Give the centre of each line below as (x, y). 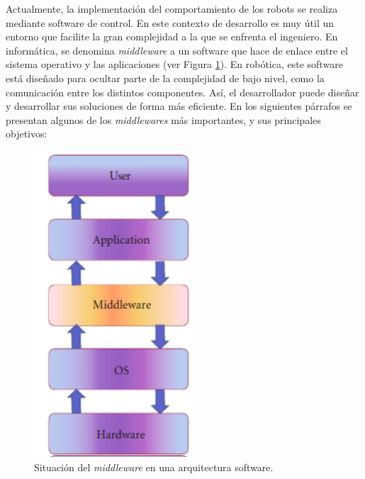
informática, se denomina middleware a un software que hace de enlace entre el (177, 50)
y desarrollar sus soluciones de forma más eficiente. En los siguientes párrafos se (179, 106)
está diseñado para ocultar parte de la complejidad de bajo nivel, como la (165, 78)
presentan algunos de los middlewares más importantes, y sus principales (163, 119)
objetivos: (27, 134)
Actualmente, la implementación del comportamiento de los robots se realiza (172, 9)
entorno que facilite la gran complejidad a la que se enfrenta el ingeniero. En (172, 36)
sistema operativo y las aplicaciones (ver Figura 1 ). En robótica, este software (174, 64)
